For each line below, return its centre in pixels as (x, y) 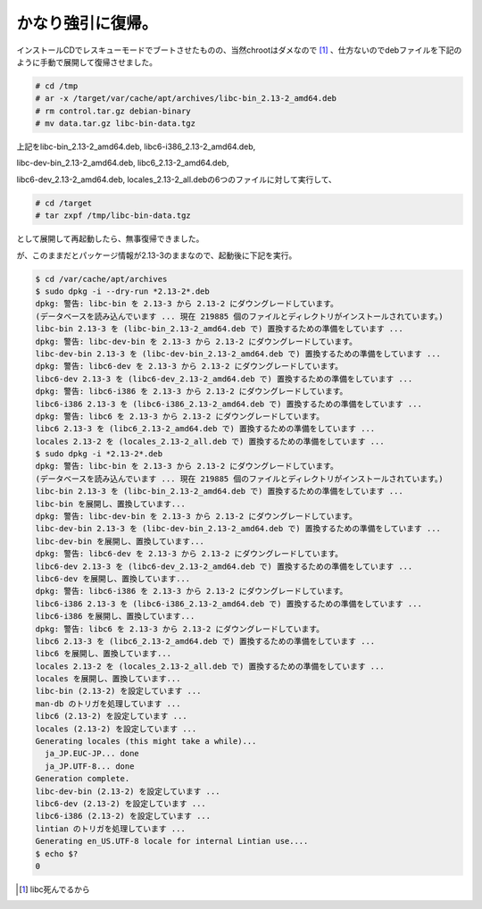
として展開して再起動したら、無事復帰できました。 (110, 239)
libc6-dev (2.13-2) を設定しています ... (121, 804)
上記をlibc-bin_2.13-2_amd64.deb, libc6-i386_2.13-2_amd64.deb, (136, 146)
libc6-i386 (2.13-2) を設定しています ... (123, 816)
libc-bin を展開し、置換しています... (111, 504)
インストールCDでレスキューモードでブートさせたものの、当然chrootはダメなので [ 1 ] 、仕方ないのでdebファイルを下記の (239, 50)
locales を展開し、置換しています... (108, 679)
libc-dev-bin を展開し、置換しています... (120, 541)
